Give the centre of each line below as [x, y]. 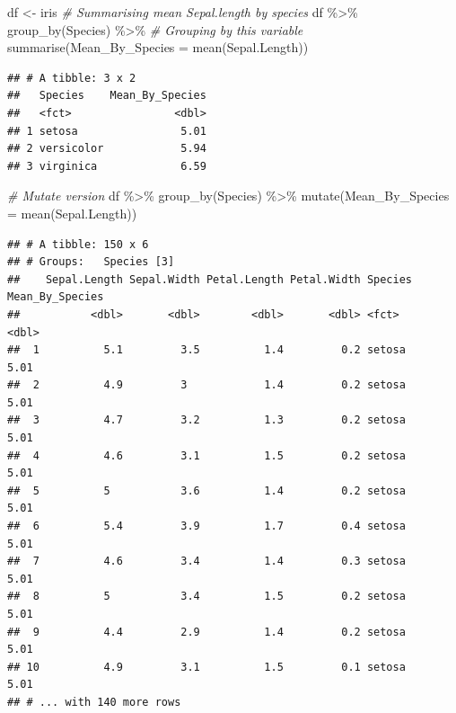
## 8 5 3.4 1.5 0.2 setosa [206, 597]
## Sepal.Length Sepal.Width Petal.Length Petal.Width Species [210, 279]
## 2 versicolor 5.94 [107, 149]
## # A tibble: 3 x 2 [72, 78]
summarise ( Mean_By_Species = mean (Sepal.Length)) [158, 47]
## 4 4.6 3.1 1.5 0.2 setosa [206, 455]
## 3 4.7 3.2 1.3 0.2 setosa [206, 420]
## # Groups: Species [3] [91, 262]
